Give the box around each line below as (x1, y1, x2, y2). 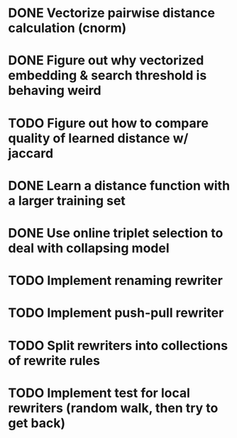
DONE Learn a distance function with (8, 177, 230, 193)
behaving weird (8, 83, 101, 99)
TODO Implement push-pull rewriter (8, 305, 224, 321)
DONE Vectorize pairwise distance (8, 5, 216, 21)
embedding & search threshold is (8, 67, 207, 84)
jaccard (8, 145, 54, 161)
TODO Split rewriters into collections (8, 337, 228, 354)
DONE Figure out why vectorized (8, 52, 204, 69)
